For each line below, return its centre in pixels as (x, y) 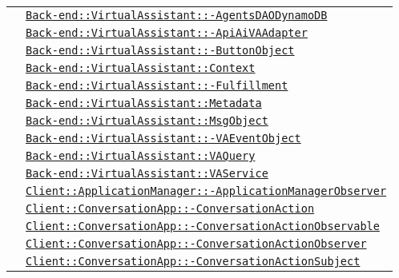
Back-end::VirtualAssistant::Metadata (144, 103)
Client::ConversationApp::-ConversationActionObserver (196, 244)
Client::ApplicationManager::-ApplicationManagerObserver (206, 191)
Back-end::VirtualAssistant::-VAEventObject (163, 138)
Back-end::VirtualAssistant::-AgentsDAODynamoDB (177, 15)
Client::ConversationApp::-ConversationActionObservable (203, 226)
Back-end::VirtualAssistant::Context (141, 68)
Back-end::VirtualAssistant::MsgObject (147, 121)
